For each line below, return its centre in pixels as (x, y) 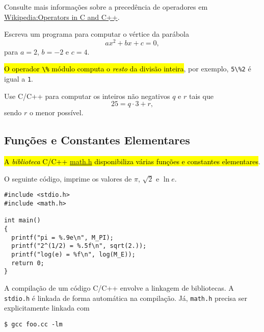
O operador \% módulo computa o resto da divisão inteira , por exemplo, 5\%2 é (128, 69)
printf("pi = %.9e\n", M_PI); (62, 237)
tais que (201, 96)
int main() (22, 221)
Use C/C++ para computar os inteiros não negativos (87, 96)
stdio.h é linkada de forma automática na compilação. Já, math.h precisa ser (126, 298)
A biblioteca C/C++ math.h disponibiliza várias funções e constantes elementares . (132, 161)
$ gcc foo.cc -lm (33, 324)
